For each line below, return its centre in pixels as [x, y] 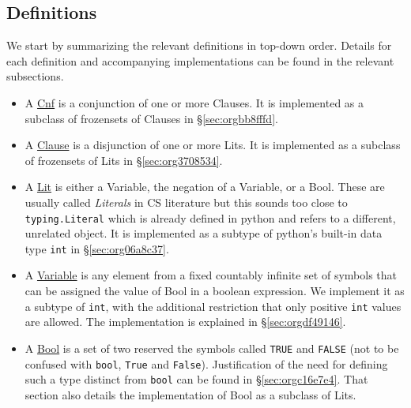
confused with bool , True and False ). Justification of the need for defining [206, 363]
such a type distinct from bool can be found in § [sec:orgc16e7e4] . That [196, 379]
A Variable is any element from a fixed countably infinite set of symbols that [211, 275]
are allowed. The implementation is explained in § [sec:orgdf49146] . [185, 322]
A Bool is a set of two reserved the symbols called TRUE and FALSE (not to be [212, 348]
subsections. [35, 76]
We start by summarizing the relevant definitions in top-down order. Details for [199, 45]
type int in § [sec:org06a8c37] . [97, 248]
